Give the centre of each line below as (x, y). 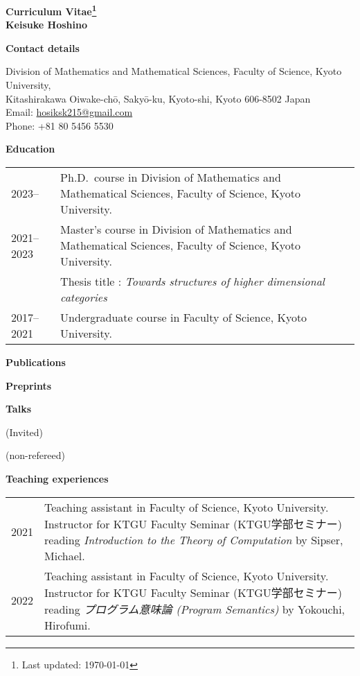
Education (30, 149)
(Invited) (25, 432)
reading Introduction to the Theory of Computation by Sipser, (194, 539)
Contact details (43, 47)
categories (84, 297)
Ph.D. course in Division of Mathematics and (171, 177)
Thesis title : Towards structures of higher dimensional (192, 281)
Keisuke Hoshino (46, 25)
